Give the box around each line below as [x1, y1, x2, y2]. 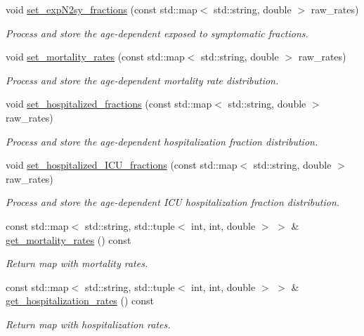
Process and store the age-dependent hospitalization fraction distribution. [6, 134, 318, 148]
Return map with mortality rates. [6, 256, 148, 271]
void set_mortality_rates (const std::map [6, 49, 185, 64]
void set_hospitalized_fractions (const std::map [6, 96, 212, 111]
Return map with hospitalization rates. [6, 316, 171, 331]
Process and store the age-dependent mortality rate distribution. [6, 72, 279, 87]
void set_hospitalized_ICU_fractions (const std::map [6, 157, 238, 172]
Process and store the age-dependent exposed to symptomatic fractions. [6, 25, 308, 40]
